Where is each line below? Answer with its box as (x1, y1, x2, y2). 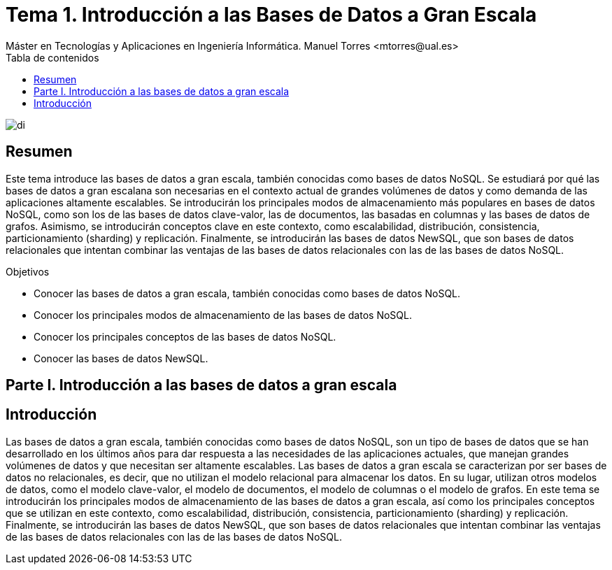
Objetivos (6, 265, 50, 278)
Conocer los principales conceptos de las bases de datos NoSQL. (34, 330, 336, 343)
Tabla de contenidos (6, 51, 99, 64)
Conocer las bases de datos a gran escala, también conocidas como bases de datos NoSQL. (34, 287, 461, 299)
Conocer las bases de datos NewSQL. (34, 352, 208, 364)
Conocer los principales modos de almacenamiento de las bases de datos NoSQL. (34, 308, 412, 321)
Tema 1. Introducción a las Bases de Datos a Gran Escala (6, 3, 537, 27)
